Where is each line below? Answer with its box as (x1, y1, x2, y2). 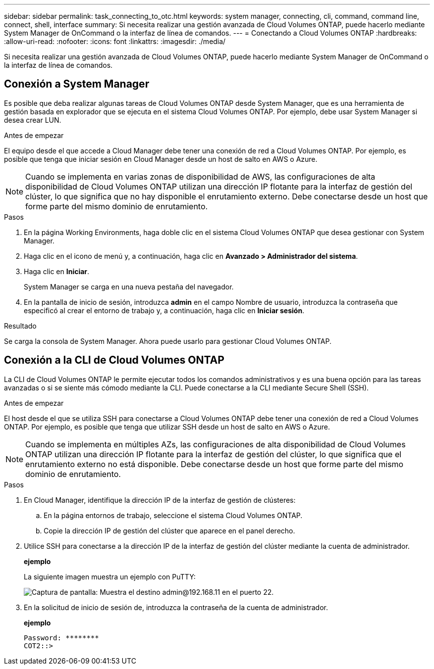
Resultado (4, 321, 37, 330)
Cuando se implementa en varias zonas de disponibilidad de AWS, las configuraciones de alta (25, 171, 376, 182)
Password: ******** (24, 633, 99, 642)
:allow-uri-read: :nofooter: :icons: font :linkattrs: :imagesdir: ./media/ (4, 37, 226, 46)
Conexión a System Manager (4, 78, 150, 91)
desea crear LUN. (4, 115, 61, 124)
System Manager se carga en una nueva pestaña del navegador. (24, 282, 234, 291)
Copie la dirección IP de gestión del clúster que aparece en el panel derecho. (44, 526, 295, 535)
